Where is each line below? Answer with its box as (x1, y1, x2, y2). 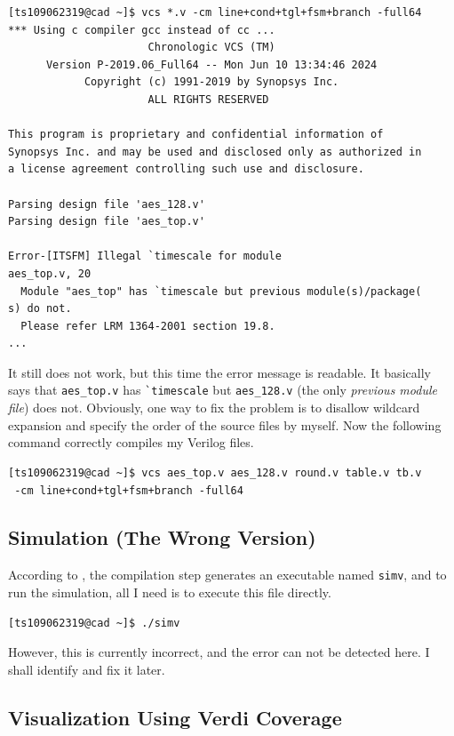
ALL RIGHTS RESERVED (147, 92, 269, 106)
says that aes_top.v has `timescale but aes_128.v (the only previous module (8, 380, 437, 399)
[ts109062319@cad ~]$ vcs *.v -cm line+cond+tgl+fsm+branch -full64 (8, 6, 422, 19)
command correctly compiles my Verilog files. (8, 433, 254, 452)
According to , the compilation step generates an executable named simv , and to (8, 565, 447, 584)
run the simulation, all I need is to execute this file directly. (8, 582, 331, 601)
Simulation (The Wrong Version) (8, 524, 316, 551)
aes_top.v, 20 (8, 267, 92, 280)
